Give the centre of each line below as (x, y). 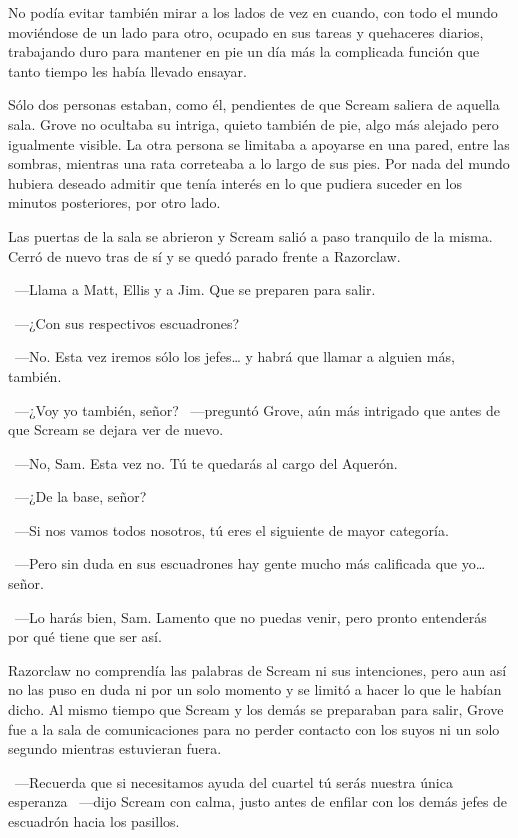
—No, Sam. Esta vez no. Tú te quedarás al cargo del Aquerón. (206, 462)
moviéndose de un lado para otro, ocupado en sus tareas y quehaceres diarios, (246, 31)
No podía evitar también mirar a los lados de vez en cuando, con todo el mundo (253, 12)
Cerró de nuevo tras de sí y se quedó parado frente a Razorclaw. (204, 255)
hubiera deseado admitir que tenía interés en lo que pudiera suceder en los (235, 182)
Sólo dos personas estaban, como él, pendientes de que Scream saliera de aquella (254, 104)
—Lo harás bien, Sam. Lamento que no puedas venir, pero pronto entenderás (250, 616)
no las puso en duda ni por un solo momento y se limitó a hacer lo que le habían (255, 689)
